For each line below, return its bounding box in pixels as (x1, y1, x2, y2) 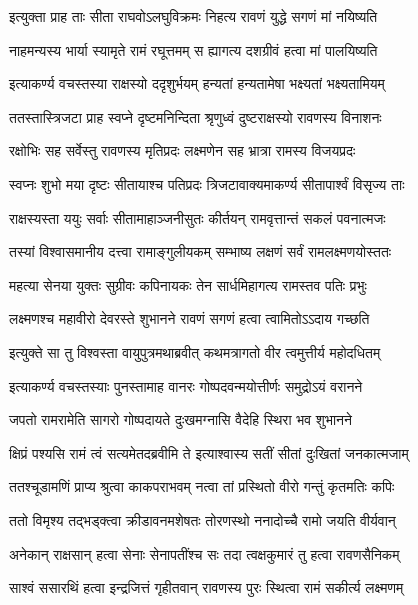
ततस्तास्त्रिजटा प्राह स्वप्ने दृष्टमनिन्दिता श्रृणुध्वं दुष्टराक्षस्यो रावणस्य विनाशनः (9, 106, 382, 127)
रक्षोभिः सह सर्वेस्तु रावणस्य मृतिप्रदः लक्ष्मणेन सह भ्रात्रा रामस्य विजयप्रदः (9, 140, 356, 161)
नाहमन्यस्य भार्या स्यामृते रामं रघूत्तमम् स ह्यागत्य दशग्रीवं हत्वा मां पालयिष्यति (9, 39, 378, 60)
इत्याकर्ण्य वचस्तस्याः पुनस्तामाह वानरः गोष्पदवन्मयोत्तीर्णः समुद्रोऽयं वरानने (9, 375, 363, 396)
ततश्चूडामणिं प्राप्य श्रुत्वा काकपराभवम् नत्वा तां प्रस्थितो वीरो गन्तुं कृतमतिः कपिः (9, 476, 395, 497)
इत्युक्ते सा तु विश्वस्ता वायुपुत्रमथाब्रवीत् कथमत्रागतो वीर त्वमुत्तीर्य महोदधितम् (9, 341, 381, 362)
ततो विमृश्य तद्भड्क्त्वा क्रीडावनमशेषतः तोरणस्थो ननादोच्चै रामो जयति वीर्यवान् (9, 509, 396, 530)
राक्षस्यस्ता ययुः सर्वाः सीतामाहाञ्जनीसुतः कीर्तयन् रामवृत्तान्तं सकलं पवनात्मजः (9, 207, 386, 228)
